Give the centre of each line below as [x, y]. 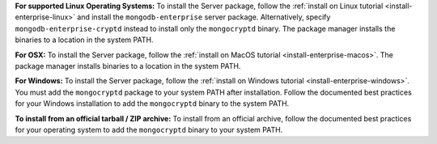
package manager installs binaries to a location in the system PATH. [128, 66]
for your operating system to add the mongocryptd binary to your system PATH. [149, 129]
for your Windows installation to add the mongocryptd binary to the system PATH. [152, 104]
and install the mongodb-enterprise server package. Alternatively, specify [204, 17]
